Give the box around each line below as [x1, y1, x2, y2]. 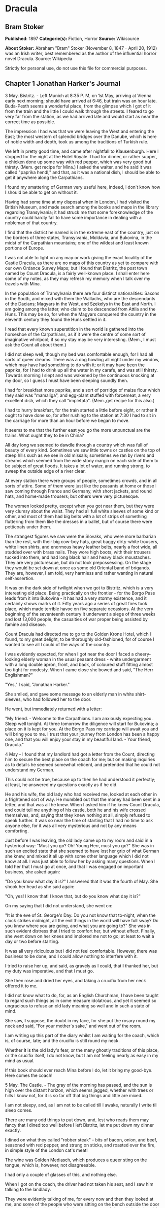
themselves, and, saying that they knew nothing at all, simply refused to [5, 812, 151, 818]
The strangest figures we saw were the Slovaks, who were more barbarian [5, 533, 156, 539]
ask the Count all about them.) [5, 342, 66, 347]
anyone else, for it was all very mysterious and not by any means [5, 823, 137, 828]
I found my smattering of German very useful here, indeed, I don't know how [5, 184, 161, 190]
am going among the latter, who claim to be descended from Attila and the [5, 306, 156, 312]
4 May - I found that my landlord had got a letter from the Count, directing [5, 751, 155, 757]
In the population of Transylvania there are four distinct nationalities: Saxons [5, 290, 160, 296]
